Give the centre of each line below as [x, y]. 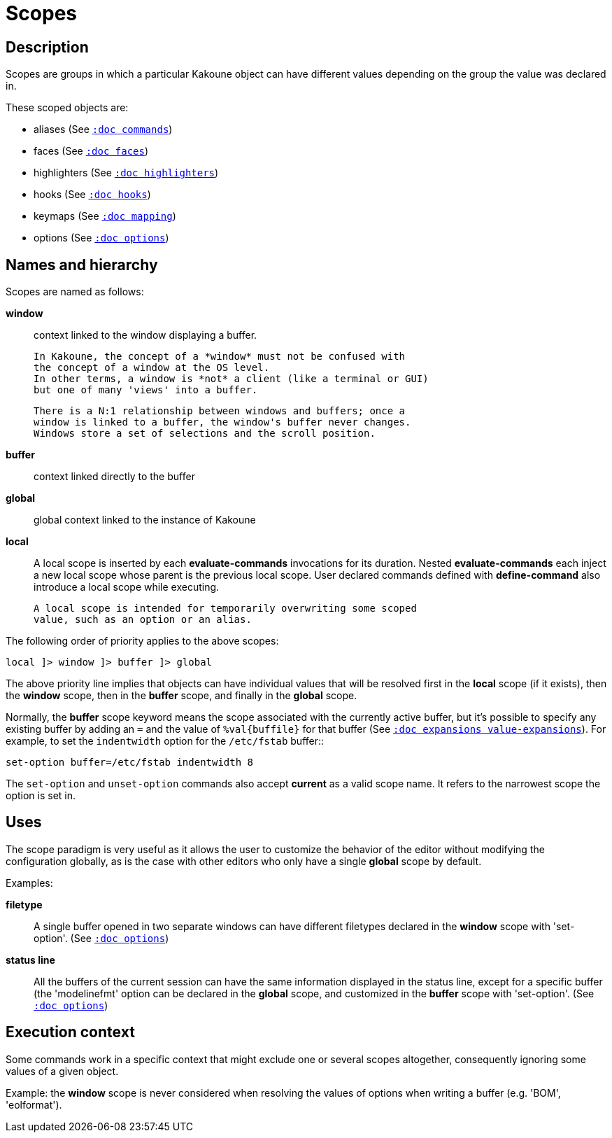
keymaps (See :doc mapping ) [105, 216]
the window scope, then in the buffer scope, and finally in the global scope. [182, 696]
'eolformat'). [34, 1104]
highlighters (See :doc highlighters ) [126, 173]
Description [47, 47]
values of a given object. [62, 1071]
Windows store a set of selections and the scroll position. [205, 434]
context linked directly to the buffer [114, 477]
